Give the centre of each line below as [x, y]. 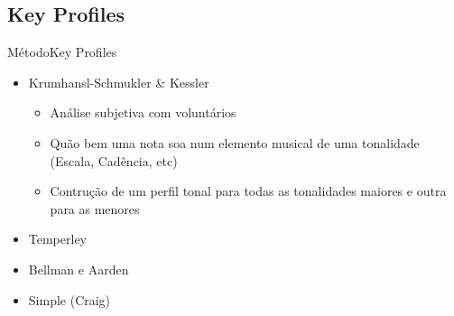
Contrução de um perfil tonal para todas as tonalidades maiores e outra [248, 191]
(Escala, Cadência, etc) [114, 160]
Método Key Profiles [62, 52]
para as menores [95, 208]
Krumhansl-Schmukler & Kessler [119, 82]
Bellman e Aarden [79, 269]
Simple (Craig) [69, 299]
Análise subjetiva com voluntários [143, 112]
